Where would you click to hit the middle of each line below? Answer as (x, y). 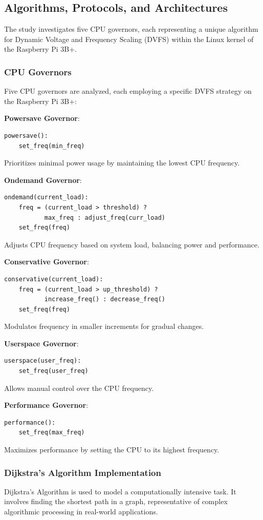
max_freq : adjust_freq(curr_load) (105, 217)
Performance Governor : (46, 405)
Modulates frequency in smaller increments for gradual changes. (104, 326)
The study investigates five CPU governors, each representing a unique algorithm (131, 29)
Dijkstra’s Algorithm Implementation (83, 472)
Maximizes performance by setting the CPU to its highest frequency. (112, 450)
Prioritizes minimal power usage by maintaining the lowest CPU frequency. (122, 163)
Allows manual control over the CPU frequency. (79, 388)
